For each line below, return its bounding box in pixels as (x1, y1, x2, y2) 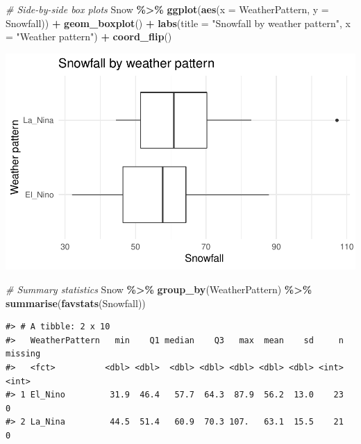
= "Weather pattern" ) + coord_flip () (6, 29, 172, 44)
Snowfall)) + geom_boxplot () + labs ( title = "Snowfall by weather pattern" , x (6, 15, 351, 30)
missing (6, 349, 41, 359)
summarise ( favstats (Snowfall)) (6, 295, 146, 310)
